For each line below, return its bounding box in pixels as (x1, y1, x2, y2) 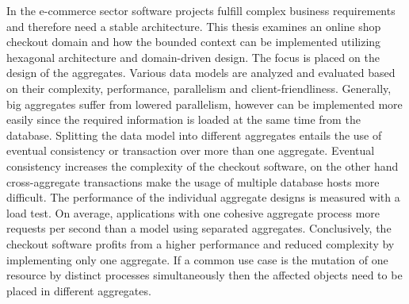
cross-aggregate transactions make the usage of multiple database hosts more (6, 173, 380, 190)
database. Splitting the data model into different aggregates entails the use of (6, 126, 382, 143)
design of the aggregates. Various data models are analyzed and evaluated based (6, 64, 396, 81)
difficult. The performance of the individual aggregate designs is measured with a (6, 189, 400, 206)
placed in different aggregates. (6, 282, 151, 298)
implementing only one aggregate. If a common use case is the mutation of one (6, 251, 388, 267)
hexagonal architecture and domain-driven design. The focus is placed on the (6, 48, 380, 65)
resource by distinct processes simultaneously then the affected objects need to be (6, 267, 403, 283)
